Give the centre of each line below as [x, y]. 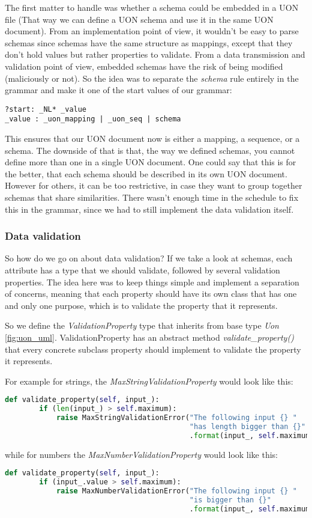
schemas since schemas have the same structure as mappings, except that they [149, 42]
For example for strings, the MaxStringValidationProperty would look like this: [149, 381]
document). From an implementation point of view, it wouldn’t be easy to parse [152, 31]
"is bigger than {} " [230, 500]
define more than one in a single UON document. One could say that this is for [151, 162]
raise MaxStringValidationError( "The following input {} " [176, 418]
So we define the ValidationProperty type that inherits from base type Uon [142, 325]
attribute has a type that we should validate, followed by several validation [142, 270]
